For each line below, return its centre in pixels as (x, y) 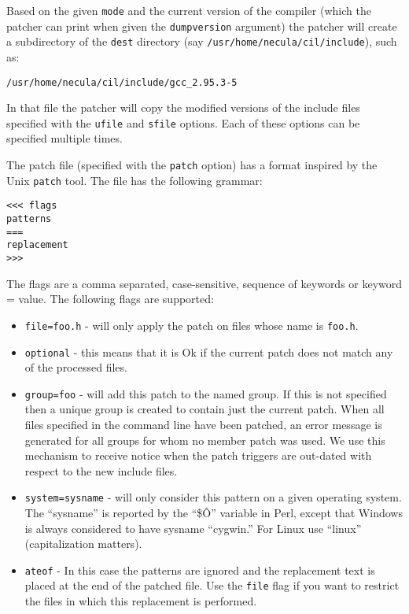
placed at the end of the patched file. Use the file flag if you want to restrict (212, 585)
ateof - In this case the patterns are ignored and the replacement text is (200, 570)
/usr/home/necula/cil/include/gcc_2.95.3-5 (122, 82)
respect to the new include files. (101, 470)
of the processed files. (76, 367)
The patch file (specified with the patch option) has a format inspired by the (192, 165)
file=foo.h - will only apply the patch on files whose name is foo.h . (192, 325)
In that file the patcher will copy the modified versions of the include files (183, 107)
